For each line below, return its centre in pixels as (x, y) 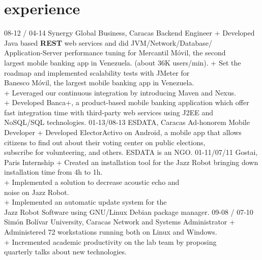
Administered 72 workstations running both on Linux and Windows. (111, 232)
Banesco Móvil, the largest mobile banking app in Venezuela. (99, 83)
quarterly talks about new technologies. (65, 252)
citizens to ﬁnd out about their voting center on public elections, (105, 142)
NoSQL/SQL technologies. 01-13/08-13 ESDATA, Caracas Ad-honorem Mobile (127, 122)
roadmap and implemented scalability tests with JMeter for (97, 72)
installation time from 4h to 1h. (53, 172)
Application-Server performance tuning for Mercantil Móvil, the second (115, 53)
